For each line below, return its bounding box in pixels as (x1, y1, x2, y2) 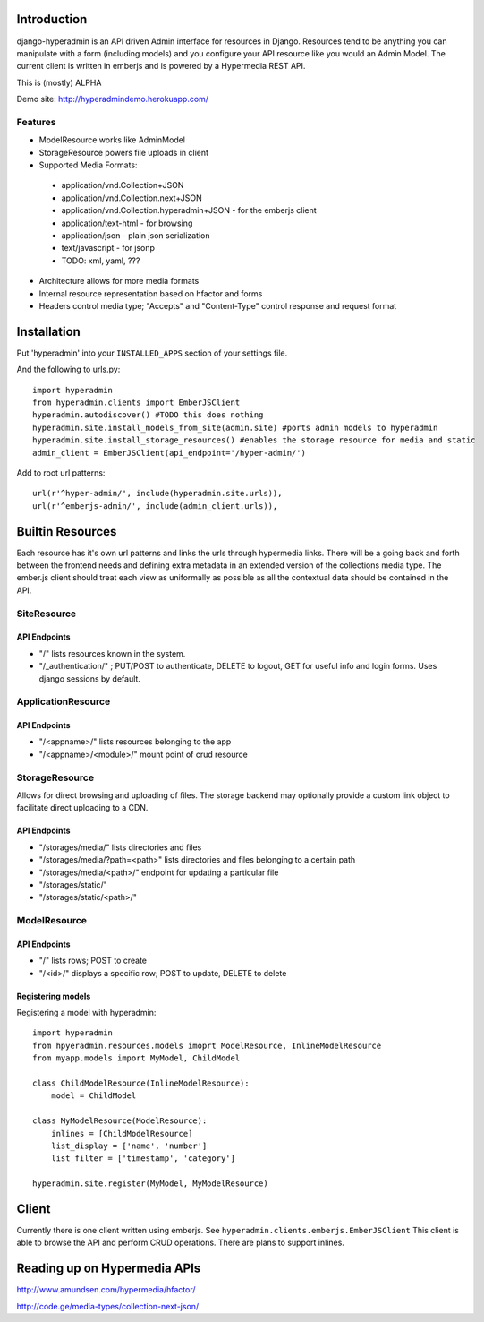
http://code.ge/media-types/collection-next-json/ (16, 1301, 200, 1311)
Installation (16, 323, 81, 339)
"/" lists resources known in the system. (38, 648, 186, 658)
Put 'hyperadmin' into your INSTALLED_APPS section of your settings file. (16, 348, 288, 358)
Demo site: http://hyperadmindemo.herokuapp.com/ (16, 94, 209, 105)
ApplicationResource (16, 695, 111, 708)
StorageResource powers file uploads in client (38, 147, 209, 158)
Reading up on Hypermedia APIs (16, 1261, 201, 1276)
